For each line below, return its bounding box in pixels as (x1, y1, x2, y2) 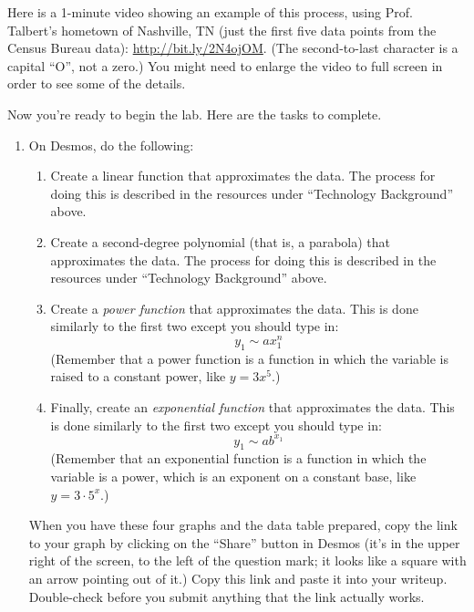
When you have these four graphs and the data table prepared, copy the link (28, 515, 458, 534)
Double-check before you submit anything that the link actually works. (28, 586, 425, 606)
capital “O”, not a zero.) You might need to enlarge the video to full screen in (7, 56, 443, 75)
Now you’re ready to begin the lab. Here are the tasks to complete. (7, 104, 382, 123)
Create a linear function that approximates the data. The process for (50, 166, 436, 185)
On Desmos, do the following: (28, 135, 194, 154)
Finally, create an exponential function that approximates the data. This (50, 397, 455, 416)
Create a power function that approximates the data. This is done (50, 298, 418, 317)
